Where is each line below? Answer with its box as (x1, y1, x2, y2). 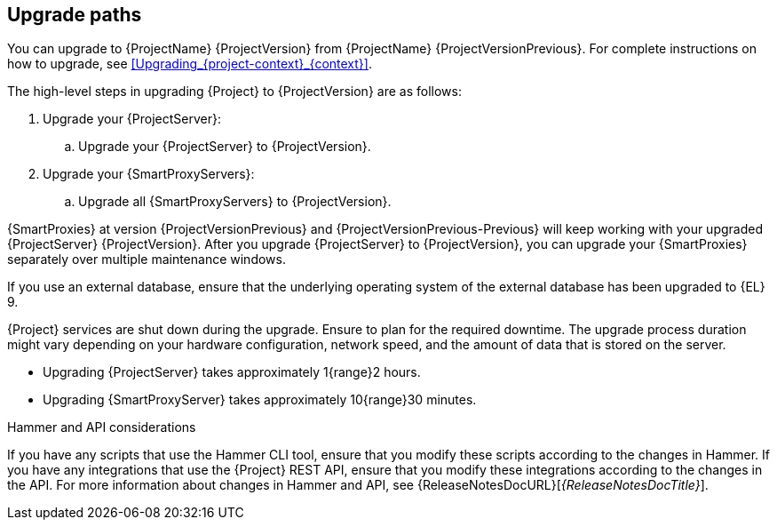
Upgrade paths (7, 4, 142, 26)
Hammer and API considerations (7, 419, 196, 435)
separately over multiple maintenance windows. (7, 252, 286, 267)
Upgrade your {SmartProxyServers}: (43, 166, 255, 182)
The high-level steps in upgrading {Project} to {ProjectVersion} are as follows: (7, 84, 462, 100)
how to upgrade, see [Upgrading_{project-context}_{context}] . (7, 56, 372, 72)
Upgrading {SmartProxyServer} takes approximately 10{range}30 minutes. (43, 392, 477, 408)
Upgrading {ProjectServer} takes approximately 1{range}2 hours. (43, 364, 421, 380)
